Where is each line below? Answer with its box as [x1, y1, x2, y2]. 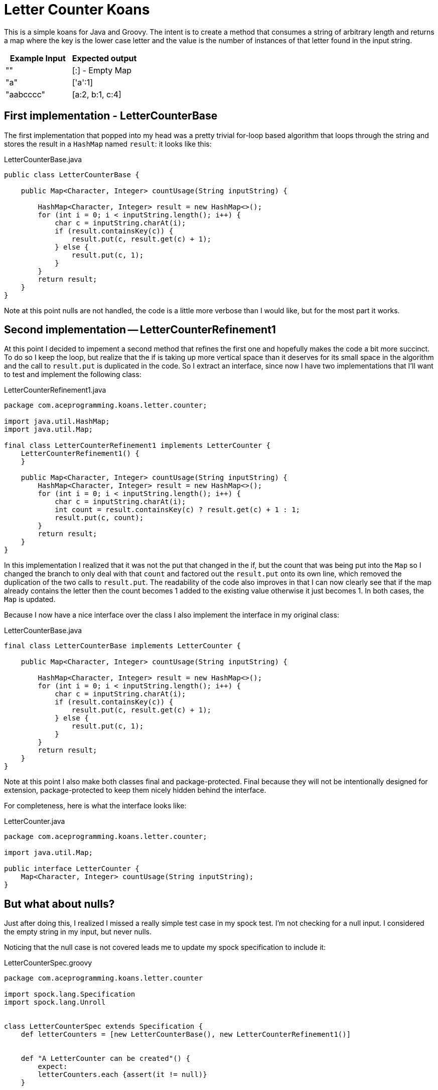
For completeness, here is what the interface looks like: [4, 801, 187, 810]
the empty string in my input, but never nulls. [4, 927, 152, 936]
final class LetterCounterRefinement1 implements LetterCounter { [4, 441, 271, 450]
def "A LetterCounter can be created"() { [21, 1054, 190, 1063]
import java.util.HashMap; [4, 417, 110, 426]
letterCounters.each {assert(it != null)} [38, 1070, 207, 1079]
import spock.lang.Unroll [4, 998, 106, 1007]
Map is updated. [4, 595, 56, 604]
